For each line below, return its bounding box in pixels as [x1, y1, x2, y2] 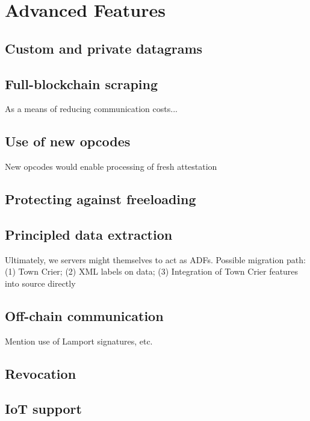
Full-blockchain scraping [5, 74, 158, 93]
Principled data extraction [5, 225, 173, 243]
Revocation [5, 364, 76, 382]
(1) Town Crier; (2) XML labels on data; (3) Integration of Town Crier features [5, 265, 299, 278]
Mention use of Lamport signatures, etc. [5, 334, 153, 347]
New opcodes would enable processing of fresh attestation [5, 160, 217, 173]
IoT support [5, 399, 82, 418]
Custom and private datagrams [5, 39, 203, 57]
